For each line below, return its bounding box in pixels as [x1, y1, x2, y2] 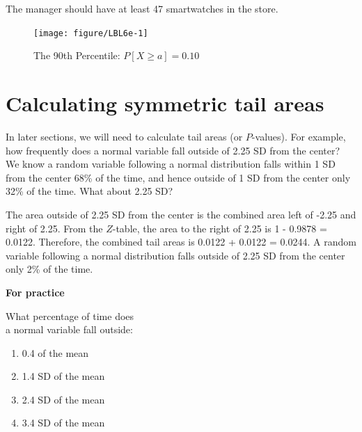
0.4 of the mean [22, 345, 89, 360]
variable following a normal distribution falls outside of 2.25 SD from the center [6, 248, 345, 262]
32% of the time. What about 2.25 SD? [6, 184, 173, 198]
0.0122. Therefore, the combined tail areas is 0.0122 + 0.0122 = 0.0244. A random [6, 234, 356, 249]
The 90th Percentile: [33, 48, 120, 63]
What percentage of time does [6, 308, 134, 323]
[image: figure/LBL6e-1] [33, 28, 148, 38]
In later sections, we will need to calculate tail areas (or [6, 129, 243, 143]
